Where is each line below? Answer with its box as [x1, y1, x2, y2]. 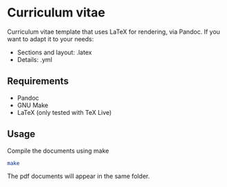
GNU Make [17, 101, 49, 109]
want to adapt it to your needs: [7, 34, 94, 43]
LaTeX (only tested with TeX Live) [17, 108, 112, 116]
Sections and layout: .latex [17, 48, 92, 56]
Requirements [7, 76, 69, 87]
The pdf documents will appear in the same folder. [7, 172, 150, 180]
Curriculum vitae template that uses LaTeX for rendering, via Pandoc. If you [7, 27, 220, 36]
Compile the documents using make [7, 146, 109, 155]
